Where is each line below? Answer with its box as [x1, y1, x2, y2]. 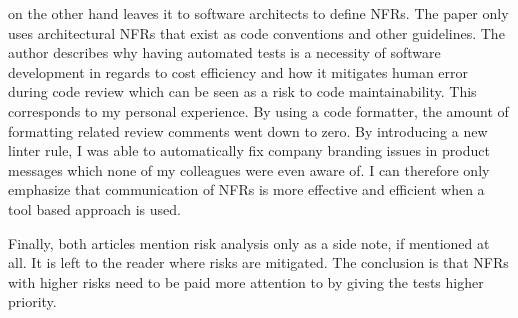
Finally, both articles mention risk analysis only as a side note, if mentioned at [8, 232, 490, 253]
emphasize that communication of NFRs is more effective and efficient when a [8, 179, 485, 200]
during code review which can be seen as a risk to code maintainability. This [8, 81, 477, 102]
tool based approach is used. [8, 198, 181, 219]
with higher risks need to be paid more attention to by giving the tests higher [8, 271, 484, 292]
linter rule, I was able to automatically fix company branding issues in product [8, 140, 490, 161]
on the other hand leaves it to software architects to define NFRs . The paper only [8, 3, 509, 23]
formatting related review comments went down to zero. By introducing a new [8, 120, 488, 141]
